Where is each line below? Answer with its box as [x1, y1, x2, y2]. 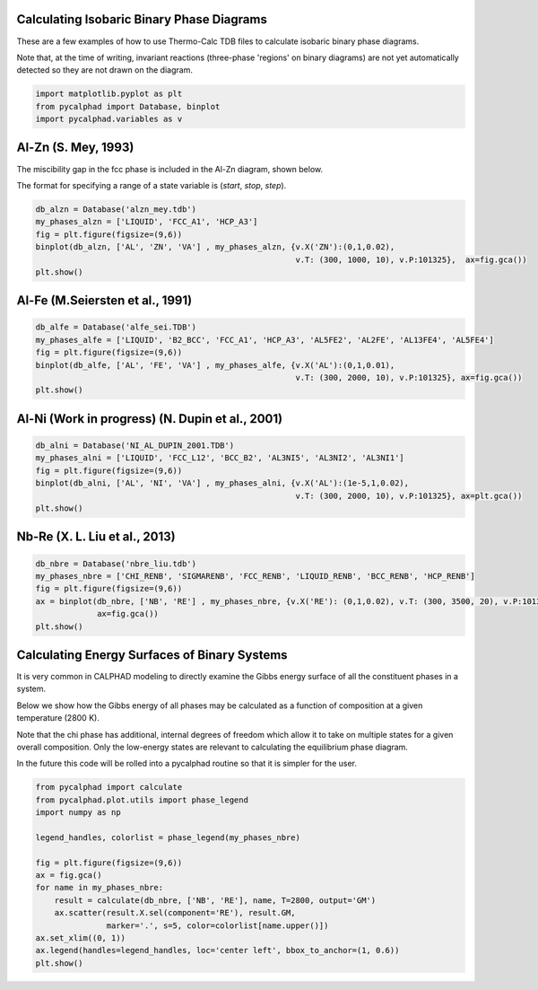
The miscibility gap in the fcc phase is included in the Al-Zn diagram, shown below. [16, 163, 323, 174]
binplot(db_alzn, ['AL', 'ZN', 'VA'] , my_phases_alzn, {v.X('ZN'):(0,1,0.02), [35, 242, 395, 252]
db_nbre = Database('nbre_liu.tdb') [35, 558, 197, 569]
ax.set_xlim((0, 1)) [35, 933, 126, 943]
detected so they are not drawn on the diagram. [16, 65, 193, 75]
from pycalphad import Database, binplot [35, 101, 221, 111]
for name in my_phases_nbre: [35, 882, 164, 893]
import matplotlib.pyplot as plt [35, 89, 183, 99]
